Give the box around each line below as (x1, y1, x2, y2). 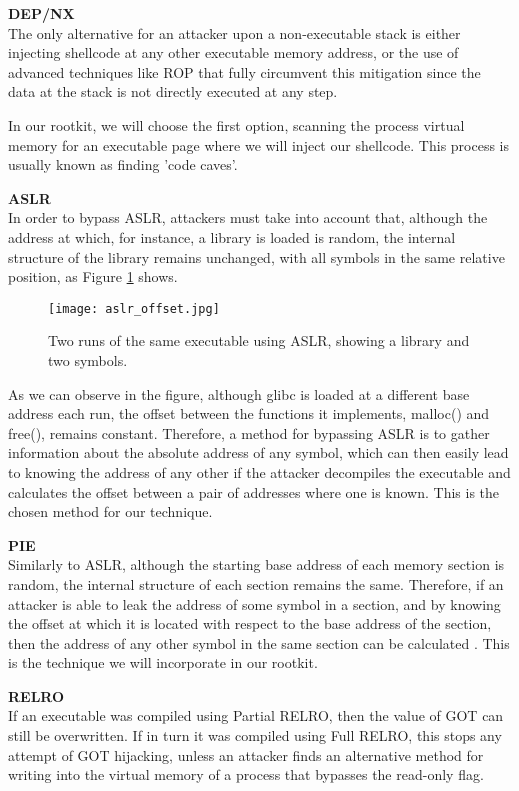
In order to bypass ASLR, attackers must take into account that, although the (8, 207, 488, 228)
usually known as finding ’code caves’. (8, 154, 238, 175)
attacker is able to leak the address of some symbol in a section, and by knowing (8, 593, 501, 614)
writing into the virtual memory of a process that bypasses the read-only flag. (8, 764, 484, 785)
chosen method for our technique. (8, 501, 213, 522)
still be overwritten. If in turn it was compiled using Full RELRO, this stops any (8, 725, 502, 746)
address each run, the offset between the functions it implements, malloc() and (8, 403, 490, 424)
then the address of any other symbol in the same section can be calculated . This (8, 632, 510, 653)
